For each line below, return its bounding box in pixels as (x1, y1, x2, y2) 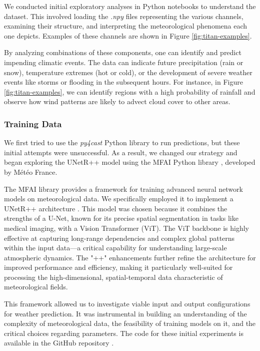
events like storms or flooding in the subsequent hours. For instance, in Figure (4, 77, 243, 87)
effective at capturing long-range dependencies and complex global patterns (4, 232, 235, 243)
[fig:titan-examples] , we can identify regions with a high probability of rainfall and (4, 86, 255, 97)
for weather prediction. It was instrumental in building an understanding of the (4, 308, 247, 318)
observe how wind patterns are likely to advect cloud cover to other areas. (4, 96, 230, 107)
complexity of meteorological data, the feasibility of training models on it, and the (4, 318, 256, 328)
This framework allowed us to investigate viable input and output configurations (4, 298, 250, 309)
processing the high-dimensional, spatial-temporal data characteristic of (4, 271, 223, 282)
